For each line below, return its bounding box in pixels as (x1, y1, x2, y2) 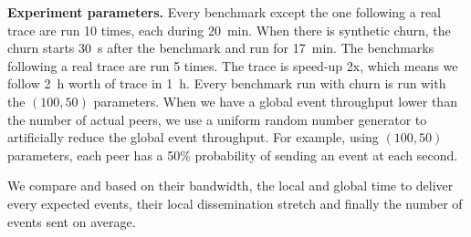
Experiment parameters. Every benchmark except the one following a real (7, 3, 442, 21)
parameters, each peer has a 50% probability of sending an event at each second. (7, 145, 458, 164)
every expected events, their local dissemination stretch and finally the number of (7, 193, 463, 212)
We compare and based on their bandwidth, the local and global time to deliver (7, 176, 454, 195)
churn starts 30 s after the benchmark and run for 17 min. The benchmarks (7, 38, 434, 57)
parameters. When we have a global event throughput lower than (93, 91, 457, 110)
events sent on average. (7, 211, 136, 231)
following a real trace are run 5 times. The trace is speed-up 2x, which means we (7, 56, 458, 75)
